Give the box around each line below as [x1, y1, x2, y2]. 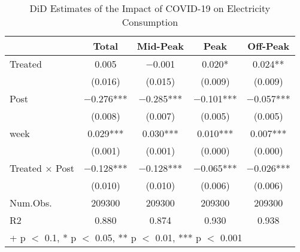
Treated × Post [10, 161, 74, 175]
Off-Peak [247, 39, 290, 53]
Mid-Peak [137, 39, 184, 53]
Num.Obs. [10, 196, 52, 210]
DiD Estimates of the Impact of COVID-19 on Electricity [29, 1, 271, 15]
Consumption [122, 15, 178, 29]
